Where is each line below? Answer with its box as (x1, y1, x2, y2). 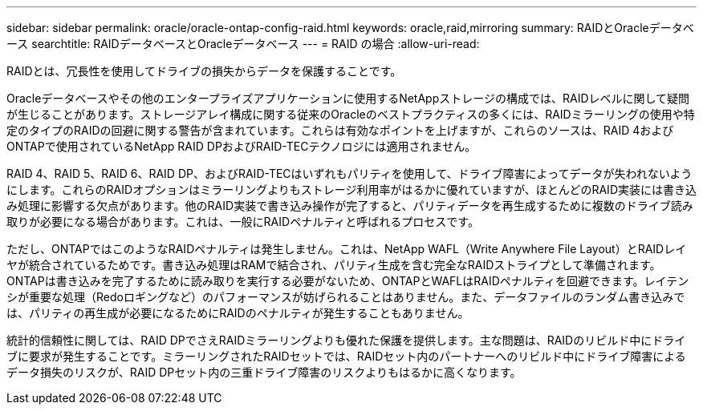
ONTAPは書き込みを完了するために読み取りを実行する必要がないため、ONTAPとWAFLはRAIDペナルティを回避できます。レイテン (6, 274, 689, 288)
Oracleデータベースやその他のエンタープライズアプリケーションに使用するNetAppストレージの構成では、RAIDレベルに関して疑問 (6, 91, 690, 105)
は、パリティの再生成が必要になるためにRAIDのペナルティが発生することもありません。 (6, 306, 469, 320)
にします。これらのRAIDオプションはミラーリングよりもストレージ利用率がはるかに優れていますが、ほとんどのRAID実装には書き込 (6, 183, 697, 196)
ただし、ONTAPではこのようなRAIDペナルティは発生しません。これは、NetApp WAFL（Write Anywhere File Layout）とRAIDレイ (6, 242, 687, 256)
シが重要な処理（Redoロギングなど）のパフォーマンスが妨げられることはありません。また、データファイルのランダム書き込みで (6, 290, 685, 304)
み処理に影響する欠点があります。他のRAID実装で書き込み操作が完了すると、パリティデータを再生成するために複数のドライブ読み (6, 199, 693, 212)
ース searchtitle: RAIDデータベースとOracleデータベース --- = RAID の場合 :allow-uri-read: (6, 37, 480, 50)
